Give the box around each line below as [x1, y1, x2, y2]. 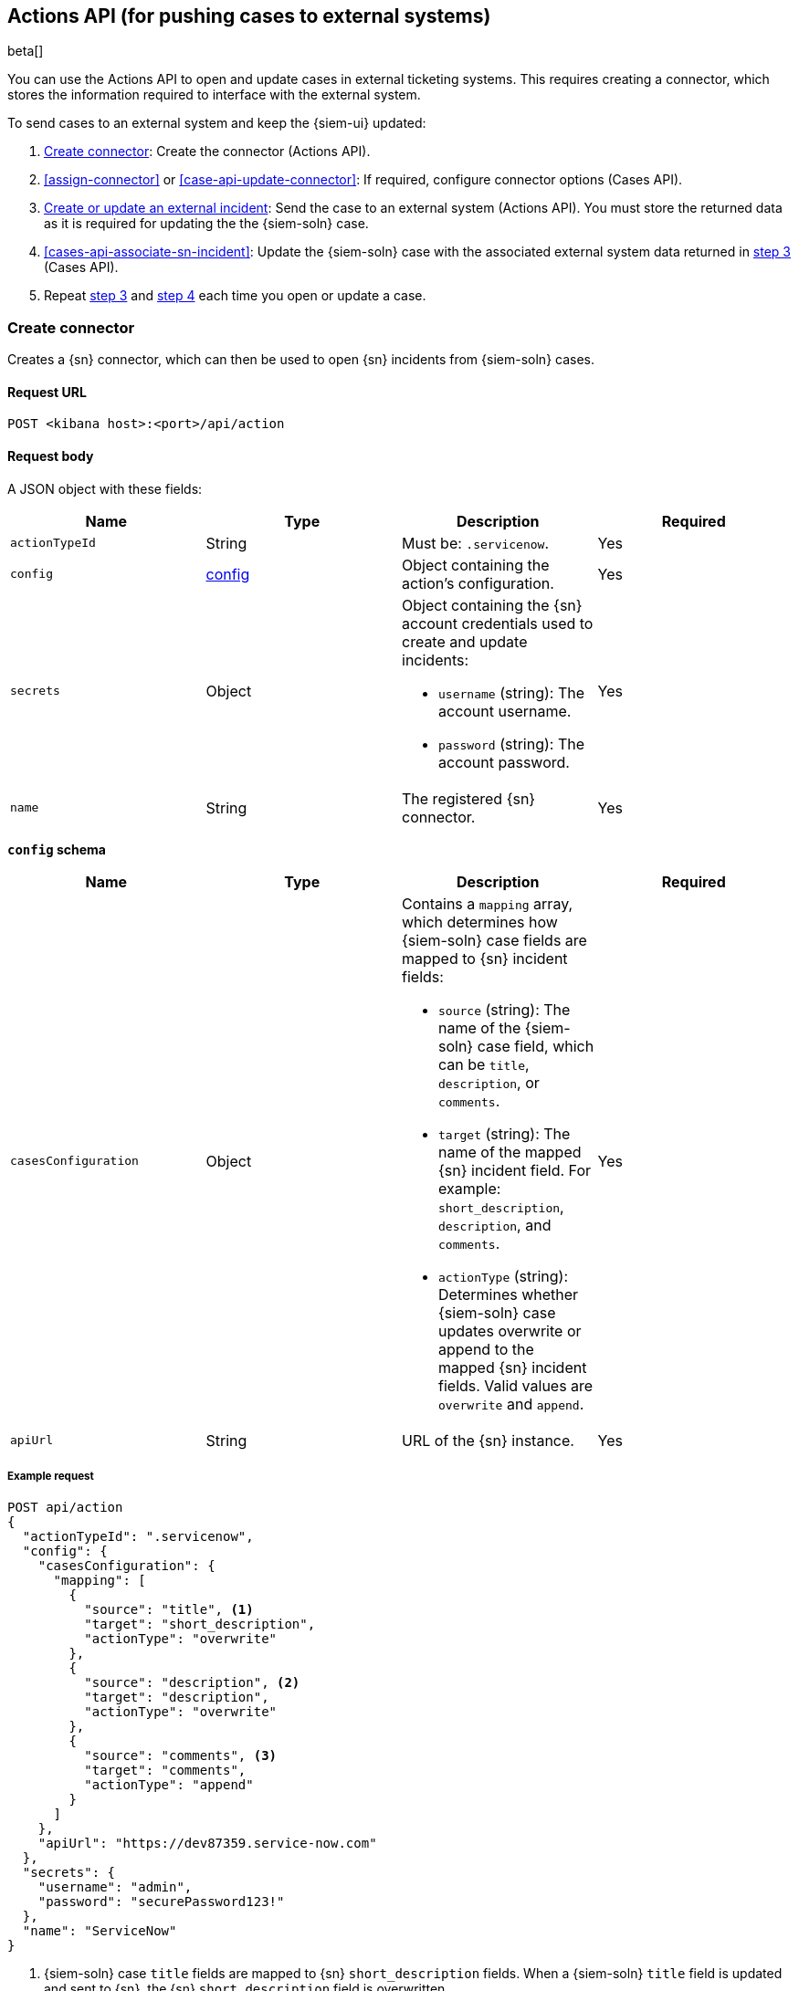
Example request [7, 1470, 94, 1483]
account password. [438, 752, 570, 771]
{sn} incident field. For [438, 1160, 592, 1179]
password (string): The [438, 734, 585, 753]
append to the [438, 1339, 534, 1358]
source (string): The [438, 1000, 571, 1019]
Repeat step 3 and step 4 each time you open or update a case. [44, 288, 426, 304]
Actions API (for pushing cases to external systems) [7, 5, 491, 27]
